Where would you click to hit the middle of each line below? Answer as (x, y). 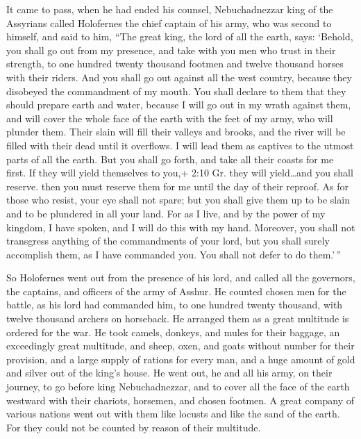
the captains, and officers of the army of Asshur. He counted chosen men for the (176, 291)
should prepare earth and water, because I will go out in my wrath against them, (179, 105)
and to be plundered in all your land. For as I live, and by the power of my (166, 213)
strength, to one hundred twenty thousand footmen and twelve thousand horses (175, 64)
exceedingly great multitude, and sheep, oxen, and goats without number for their (180, 346)
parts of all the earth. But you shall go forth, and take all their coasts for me (170, 159)
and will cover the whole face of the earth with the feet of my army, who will (170, 118)
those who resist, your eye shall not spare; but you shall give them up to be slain (178, 200)
